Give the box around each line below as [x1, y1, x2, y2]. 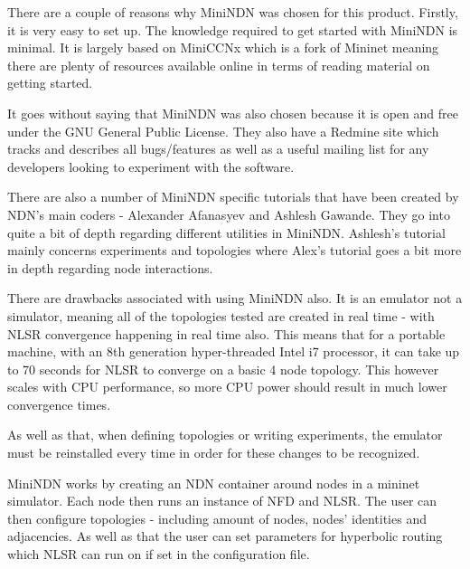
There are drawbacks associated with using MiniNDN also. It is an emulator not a [7, 289, 463, 308]
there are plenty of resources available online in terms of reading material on [7, 55, 430, 74]
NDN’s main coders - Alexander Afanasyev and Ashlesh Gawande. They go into [7, 204, 450, 223]
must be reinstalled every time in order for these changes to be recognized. [7, 443, 420, 462]
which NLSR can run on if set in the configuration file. [7, 545, 310, 564]
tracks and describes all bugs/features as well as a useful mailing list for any [7, 139, 429, 158]
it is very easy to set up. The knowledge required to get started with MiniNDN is [7, 20, 458, 39]
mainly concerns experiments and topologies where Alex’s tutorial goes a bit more [7, 241, 462, 260]
